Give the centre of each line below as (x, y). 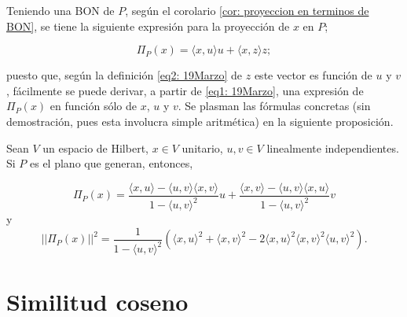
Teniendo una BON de (60, 10)
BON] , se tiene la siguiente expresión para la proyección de (148, 26)
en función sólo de (93, 106)
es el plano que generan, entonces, (112, 163)
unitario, (202, 147)
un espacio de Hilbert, (95, 147)
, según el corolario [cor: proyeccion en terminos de (247, 10)
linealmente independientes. (333, 147)
